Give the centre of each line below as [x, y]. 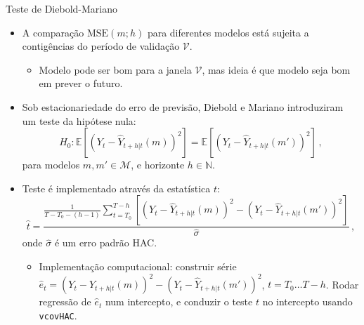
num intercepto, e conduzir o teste [179, 301]
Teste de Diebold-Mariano [61, 8]
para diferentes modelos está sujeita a [228, 32]
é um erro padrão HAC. [106, 243]
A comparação [53, 32]
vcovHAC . [58, 315]
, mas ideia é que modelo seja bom [276, 69]
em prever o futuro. [81, 83]
